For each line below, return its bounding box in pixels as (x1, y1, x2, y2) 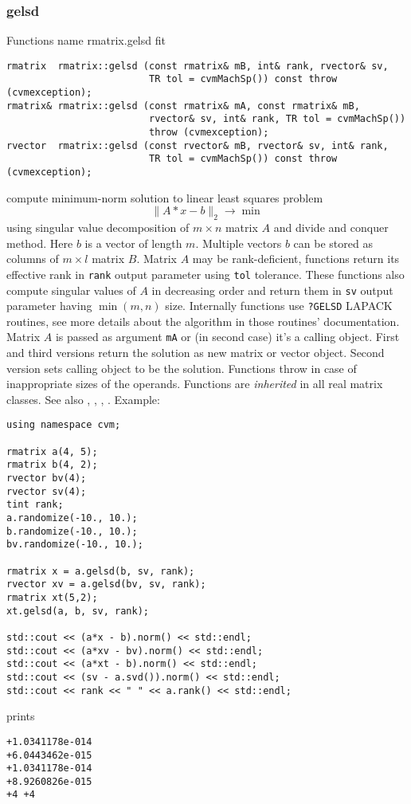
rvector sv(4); (6, 485, 87, 497)
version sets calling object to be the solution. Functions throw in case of (6, 359, 357, 376)
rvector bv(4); (6, 473, 87, 484)
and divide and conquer (273, 219, 389, 236)
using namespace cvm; (6, 419, 121, 431)
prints (6, 708, 35, 724)
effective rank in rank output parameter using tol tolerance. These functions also (6, 265, 405, 282)
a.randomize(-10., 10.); (6, 512, 138, 524)
